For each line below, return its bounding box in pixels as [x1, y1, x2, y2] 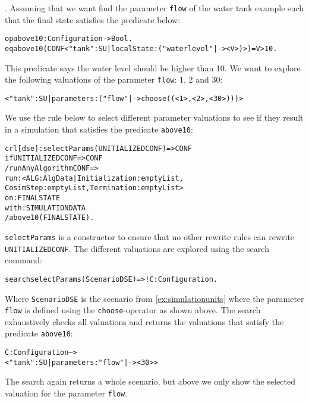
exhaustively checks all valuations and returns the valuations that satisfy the [5, 315, 284, 328]
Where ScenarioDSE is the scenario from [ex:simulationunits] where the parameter [5, 292, 304, 304]
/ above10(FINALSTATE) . [5, 213, 94, 222]
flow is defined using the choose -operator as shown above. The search [5, 304, 261, 316]
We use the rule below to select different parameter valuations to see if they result [5, 111, 304, 124]
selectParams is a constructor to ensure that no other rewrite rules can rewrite [5, 230, 295, 243]
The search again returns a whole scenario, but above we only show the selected [5, 375, 295, 388]
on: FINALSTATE [5, 194, 61, 202]
